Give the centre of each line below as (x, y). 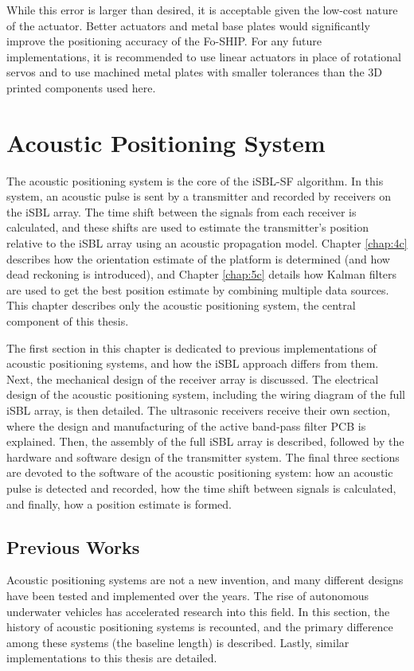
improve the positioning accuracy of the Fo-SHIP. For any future (164, 41)
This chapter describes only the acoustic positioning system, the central (181, 305)
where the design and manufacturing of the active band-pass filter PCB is (186, 425)
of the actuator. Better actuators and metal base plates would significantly (188, 25)
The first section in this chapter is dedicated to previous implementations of (191, 347)
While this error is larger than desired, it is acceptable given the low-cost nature (202, 10)
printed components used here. (81, 87)
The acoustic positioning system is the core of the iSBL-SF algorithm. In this (195, 180)
